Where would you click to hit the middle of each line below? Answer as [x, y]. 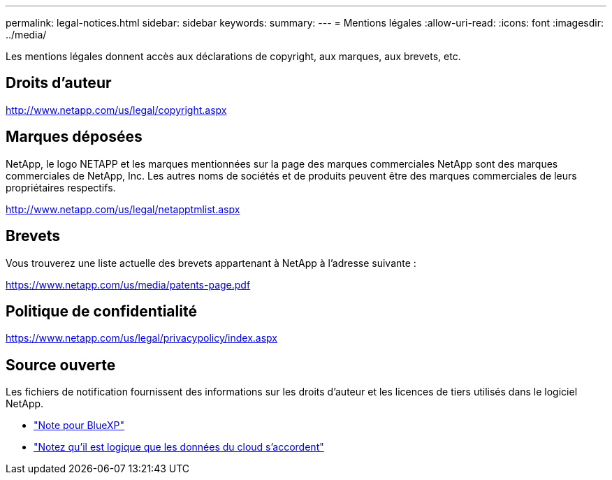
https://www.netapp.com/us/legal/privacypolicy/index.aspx [141, 338]
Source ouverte [61, 365]
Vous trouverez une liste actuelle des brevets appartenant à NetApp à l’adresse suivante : [211, 263]
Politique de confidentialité [101, 311]
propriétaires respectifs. [61, 187]
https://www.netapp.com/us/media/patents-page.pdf [128, 284]
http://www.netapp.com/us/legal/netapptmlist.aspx [123, 209]
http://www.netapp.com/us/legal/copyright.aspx [116, 110]
